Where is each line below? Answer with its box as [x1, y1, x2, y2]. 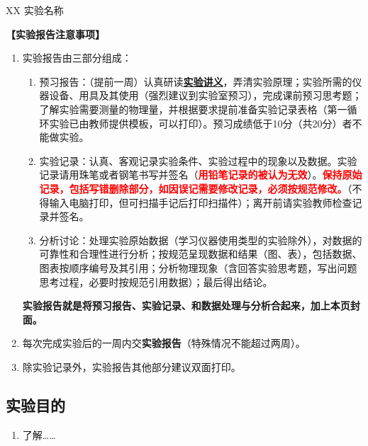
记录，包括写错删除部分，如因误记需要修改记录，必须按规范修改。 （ [39, 181, 352, 195]
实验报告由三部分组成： [22, 50, 132, 65]
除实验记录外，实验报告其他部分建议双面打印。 [22, 359, 241, 374]
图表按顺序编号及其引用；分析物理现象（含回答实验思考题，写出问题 [39, 260, 357, 275]
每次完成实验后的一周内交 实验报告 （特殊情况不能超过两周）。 [22, 336, 306, 350]
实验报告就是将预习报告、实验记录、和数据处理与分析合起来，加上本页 [22, 298, 350, 313]
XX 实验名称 [6, 3, 64, 17]
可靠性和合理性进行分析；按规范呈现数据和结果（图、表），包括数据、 [39, 246, 362, 261]
